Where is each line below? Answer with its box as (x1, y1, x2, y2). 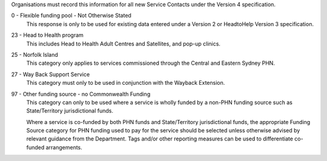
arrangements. (45, 143, 83, 151)
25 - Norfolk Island (11, 51, 59, 58)
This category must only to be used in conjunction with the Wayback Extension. (26, 79, 225, 87)
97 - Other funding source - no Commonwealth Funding (11, 90, 151, 97)
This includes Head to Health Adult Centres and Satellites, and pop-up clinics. (26, 40, 221, 47)
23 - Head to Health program (11, 31, 84, 39)
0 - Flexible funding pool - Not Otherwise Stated (11, 12, 131, 19)
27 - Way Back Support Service (11, 70, 90, 78)
